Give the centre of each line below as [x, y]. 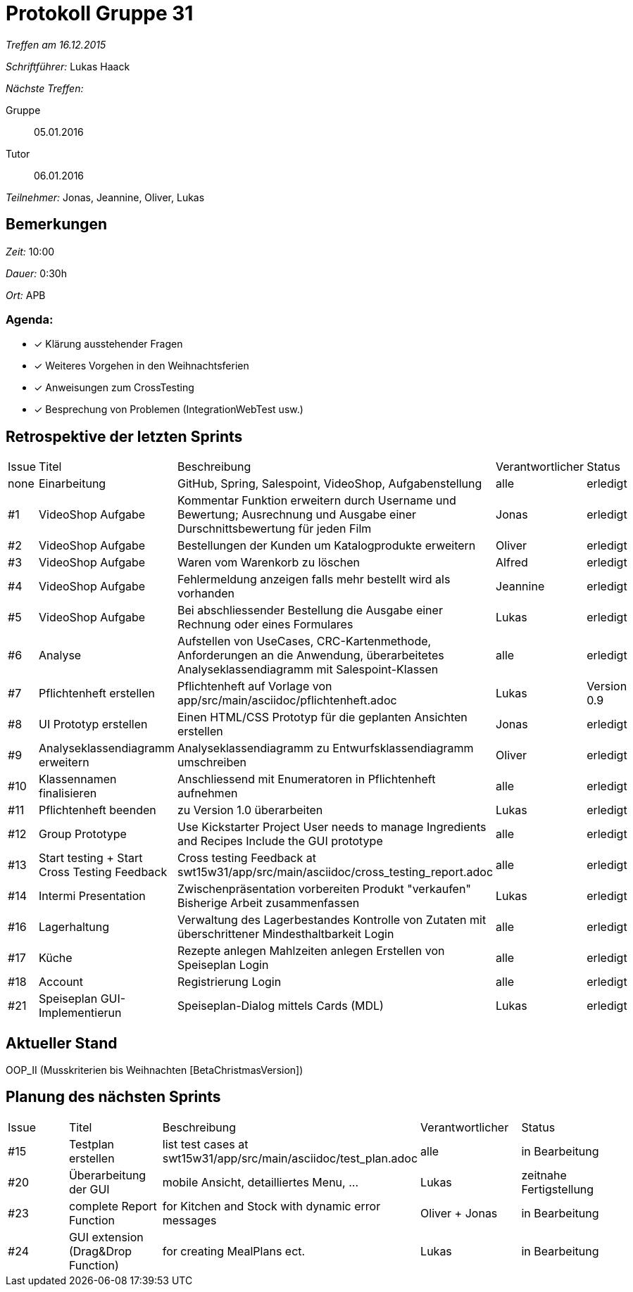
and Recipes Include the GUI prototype [280, 841]
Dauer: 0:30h [36, 273]
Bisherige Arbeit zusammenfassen [269, 903]
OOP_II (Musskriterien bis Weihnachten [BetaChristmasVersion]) [155, 1070]
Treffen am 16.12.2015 [56, 44]
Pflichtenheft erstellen [96, 693]
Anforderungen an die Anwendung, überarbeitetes [311, 655]
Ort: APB [26, 295]
